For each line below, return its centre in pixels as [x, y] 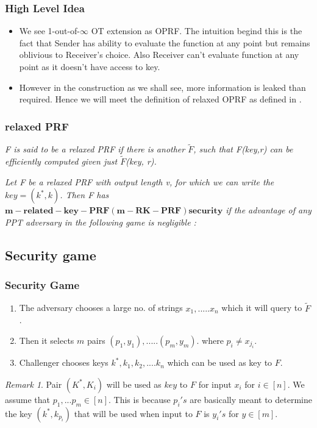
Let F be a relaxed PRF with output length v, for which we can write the [140, 181]
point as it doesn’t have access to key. [90, 66]
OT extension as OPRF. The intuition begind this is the [197, 31]
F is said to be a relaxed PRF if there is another [95, 149]
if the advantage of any [269, 210]
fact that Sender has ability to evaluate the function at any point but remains [165, 42]
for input [215, 384]
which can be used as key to [220, 362]
